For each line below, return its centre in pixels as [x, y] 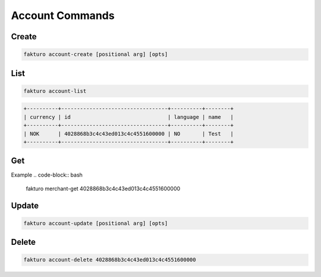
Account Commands [63, 15]
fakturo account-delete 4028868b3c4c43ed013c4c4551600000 [110, 260]
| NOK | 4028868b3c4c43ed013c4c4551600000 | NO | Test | [129, 133]
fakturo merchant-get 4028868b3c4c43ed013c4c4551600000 [103, 188]
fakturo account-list [55, 91]
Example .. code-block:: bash [47, 175]
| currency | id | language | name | [129, 117]
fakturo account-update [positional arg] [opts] [96, 223]
